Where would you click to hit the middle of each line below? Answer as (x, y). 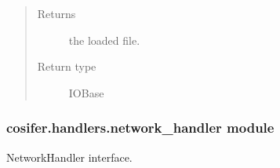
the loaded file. (104, 40)
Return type (67, 66)
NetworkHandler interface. (69, 157)
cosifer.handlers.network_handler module (140, 128)
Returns (56, 13)
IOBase (86, 92)
